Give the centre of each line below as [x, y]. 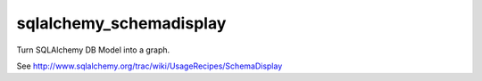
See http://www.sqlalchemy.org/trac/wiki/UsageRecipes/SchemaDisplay [150, 66]
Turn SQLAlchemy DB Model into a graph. [93, 50]
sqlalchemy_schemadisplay [121, 23]
